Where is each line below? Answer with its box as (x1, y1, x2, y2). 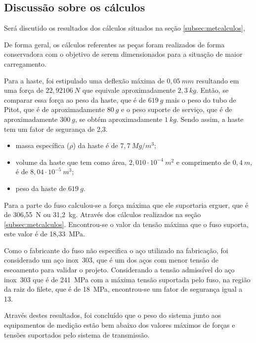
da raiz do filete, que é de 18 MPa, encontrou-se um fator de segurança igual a (4, 284, 243, 294)
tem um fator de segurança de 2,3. (4, 123, 108, 134)
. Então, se (196, 85, 229, 95)
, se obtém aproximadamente (75, 114, 163, 124)
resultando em (196, 75, 239, 85)
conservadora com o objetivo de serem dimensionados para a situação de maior (4, 49, 243, 59)
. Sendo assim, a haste (176, 114, 244, 124)
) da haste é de (73, 140, 118, 151)
